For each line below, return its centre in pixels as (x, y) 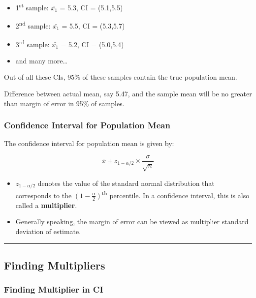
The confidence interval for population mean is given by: (89, 143)
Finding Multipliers (55, 265)
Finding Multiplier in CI (54, 289)
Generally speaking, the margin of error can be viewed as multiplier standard (132, 222)
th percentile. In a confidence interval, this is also (176, 194)
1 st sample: (32, 7)
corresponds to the (44, 195)
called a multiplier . (46, 205)
